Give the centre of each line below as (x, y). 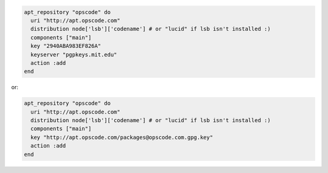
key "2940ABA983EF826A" (66, 46)
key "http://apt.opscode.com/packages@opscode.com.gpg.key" (122, 137)
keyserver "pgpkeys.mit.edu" (74, 54)
